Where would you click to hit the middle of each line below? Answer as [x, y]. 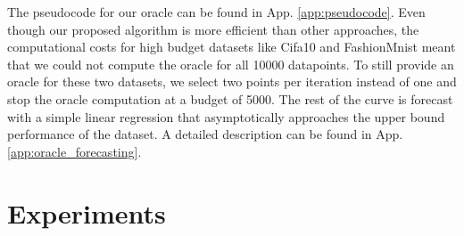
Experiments [87, 212]
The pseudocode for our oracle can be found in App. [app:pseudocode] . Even [216, 12]
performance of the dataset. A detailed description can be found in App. [205, 134]
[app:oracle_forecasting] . [75, 151]
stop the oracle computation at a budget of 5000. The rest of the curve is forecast [230, 98]
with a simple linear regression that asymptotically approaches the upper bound [226, 116]
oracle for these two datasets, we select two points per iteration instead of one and [232, 81]
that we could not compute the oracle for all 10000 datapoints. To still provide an [231, 64]
